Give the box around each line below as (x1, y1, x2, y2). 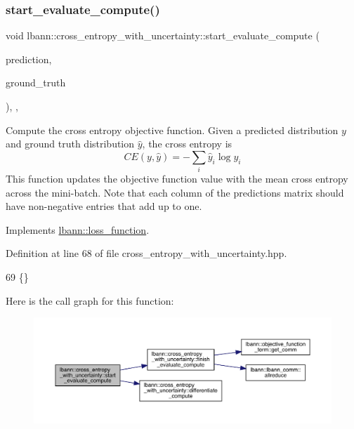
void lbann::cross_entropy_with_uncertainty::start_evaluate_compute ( (6, 28, 320, 43)
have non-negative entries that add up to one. (6, 199, 202, 213)
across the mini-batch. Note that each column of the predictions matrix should (6, 185, 344, 199)
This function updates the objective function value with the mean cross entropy (6, 171, 348, 186)
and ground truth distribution (6, 136, 135, 151)
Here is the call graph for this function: (6, 293, 174, 308)
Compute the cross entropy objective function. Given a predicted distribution (6, 122, 339, 137)
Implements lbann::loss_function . (6, 222, 150, 237)
